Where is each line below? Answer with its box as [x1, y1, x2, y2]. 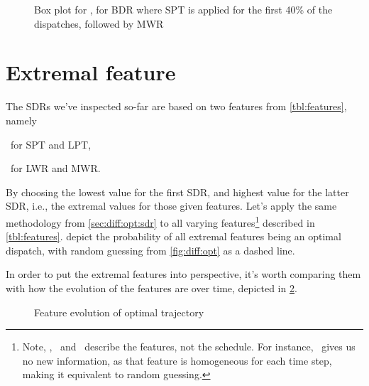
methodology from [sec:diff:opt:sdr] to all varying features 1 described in [6, 213, 315, 230]
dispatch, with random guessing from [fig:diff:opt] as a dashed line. [6, 242, 295, 257]
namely [6, 112, 37, 127]
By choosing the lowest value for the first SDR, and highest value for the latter [6, 184, 349, 199]
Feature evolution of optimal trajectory [34, 304, 204, 319]
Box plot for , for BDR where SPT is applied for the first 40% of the [34, 2, 333, 16]
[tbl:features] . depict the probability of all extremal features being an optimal [6, 229, 341, 244]
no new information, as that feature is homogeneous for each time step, [22, 353, 332, 368]
